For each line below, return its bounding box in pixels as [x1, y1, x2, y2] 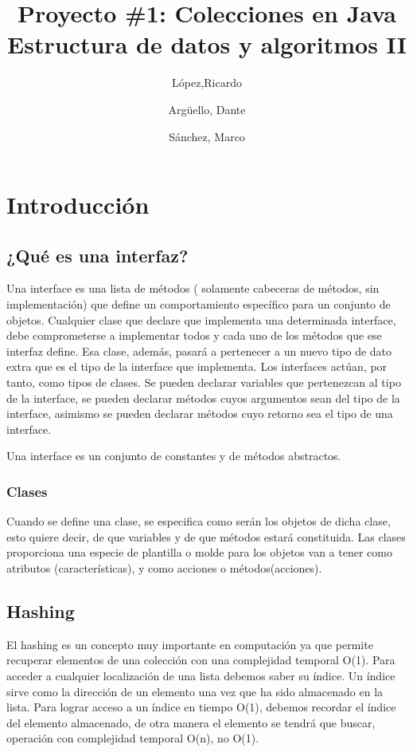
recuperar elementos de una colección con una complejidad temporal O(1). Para [6, 652, 395, 668]
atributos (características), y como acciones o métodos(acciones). [6, 560, 322, 577]
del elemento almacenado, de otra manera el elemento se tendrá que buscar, [6, 714, 376, 730]
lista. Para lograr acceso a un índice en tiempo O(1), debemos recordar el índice [6, 699, 396, 715]
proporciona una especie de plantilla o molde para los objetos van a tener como [6, 544, 392, 561]
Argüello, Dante [168, 100, 246, 117]
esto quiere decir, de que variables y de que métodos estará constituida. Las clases [6, 528, 406, 545]
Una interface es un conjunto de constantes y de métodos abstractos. [6, 447, 341, 464]
